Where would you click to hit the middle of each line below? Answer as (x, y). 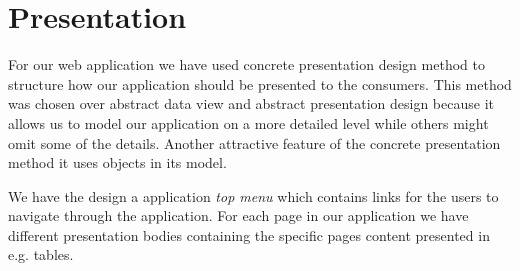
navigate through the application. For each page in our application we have (238, 215)
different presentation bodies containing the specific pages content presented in (249, 234)
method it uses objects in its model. (117, 162)
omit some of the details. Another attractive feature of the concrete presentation (254, 142)
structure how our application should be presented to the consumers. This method (260, 83)
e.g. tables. (41, 254)
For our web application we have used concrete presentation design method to (246, 64)
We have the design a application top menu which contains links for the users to (253, 195)
